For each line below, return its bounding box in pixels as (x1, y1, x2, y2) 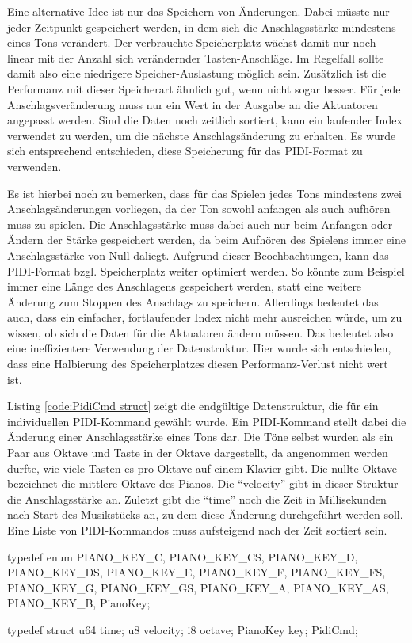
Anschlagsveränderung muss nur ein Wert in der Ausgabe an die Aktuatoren (7, 96, 378, 112)
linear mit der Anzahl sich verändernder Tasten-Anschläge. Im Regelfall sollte (7, 49, 384, 66)
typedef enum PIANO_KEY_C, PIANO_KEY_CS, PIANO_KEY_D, (7, 548, 358, 565)
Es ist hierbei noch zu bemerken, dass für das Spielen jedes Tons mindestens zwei (7, 185, 402, 201)
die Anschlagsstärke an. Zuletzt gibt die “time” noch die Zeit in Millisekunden (7, 490, 387, 507)
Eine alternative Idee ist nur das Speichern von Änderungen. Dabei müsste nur (7, 3, 390, 19)
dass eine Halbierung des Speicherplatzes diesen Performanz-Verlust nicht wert (7, 356, 388, 372)
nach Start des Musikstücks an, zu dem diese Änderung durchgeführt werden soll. (7, 506, 403, 523)
